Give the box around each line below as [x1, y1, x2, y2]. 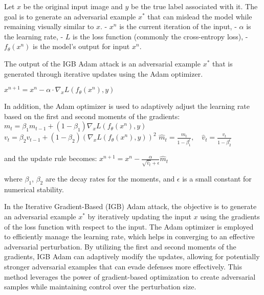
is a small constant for [182, 173, 252, 184]
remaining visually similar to [4, 21, 94, 32]
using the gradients [200, 211, 260, 221]
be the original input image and [23, 1, 123, 11]
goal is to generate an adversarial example [4, 11, 136, 21]
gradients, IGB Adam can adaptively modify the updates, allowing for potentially [4, 251, 260, 262]
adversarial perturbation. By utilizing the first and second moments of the [4, 241, 236, 252]
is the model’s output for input [33, 41, 130, 52]
